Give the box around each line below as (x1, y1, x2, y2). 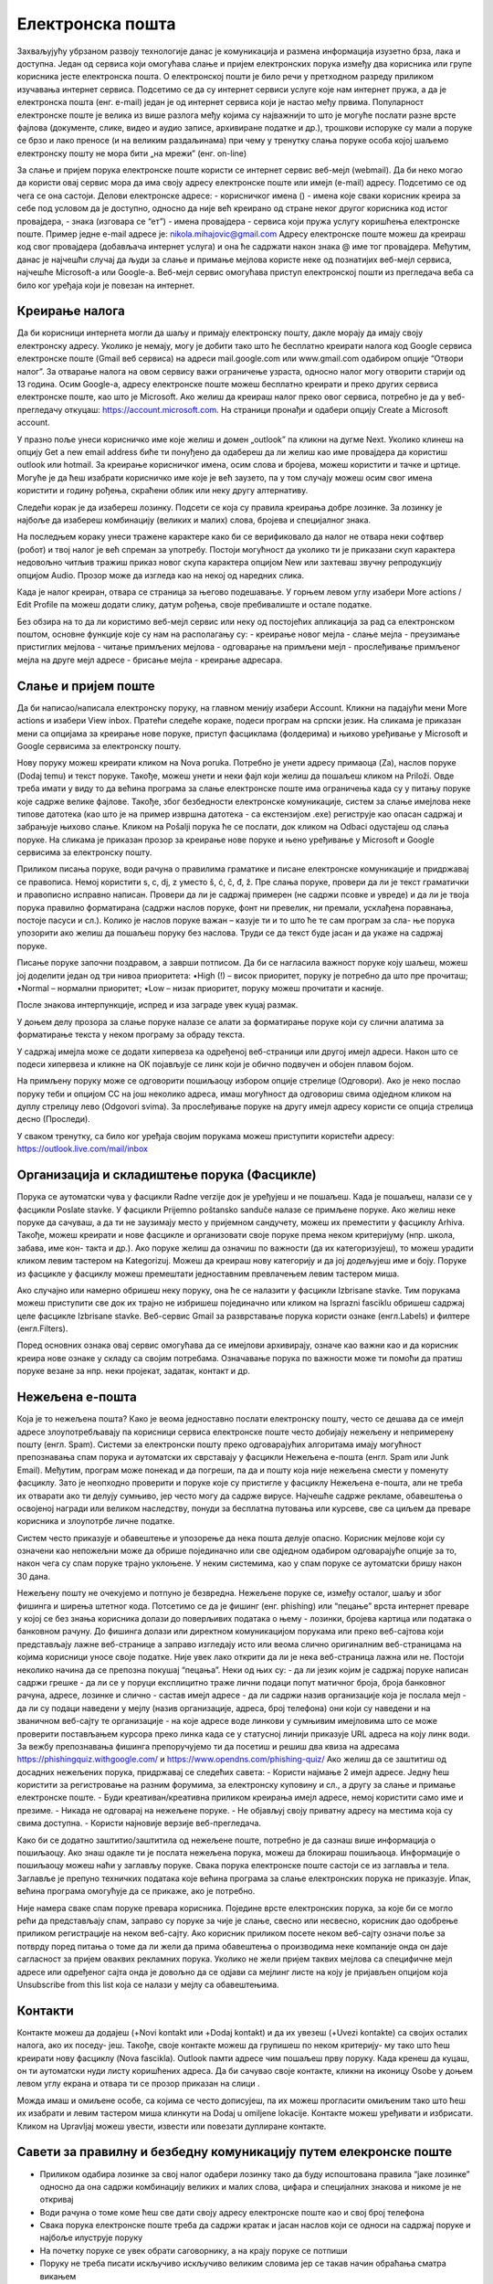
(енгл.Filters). (16, 1323, 68, 1334)
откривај (39, 2194, 74, 2205)
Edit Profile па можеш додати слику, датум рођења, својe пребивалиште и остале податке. (16, 599, 372, 610)
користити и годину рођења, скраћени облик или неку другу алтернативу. (16, 485, 309, 496)
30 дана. (16, 1570, 50, 1581)
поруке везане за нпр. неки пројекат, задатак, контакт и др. (16, 1366, 251, 1377)
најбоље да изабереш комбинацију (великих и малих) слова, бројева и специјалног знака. (16, 514, 372, 525)
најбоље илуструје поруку (39, 2232, 143, 2243)
